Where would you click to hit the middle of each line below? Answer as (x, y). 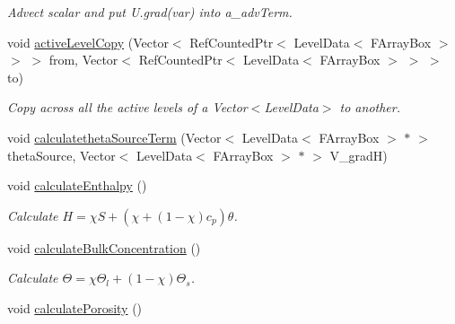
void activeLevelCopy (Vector (88, 42)
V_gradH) (359, 155)
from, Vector (83, 60)
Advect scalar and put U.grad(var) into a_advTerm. (150, 12)
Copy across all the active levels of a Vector (127, 107)
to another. (370, 107)
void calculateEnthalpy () (77, 185)
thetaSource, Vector (61, 155)
